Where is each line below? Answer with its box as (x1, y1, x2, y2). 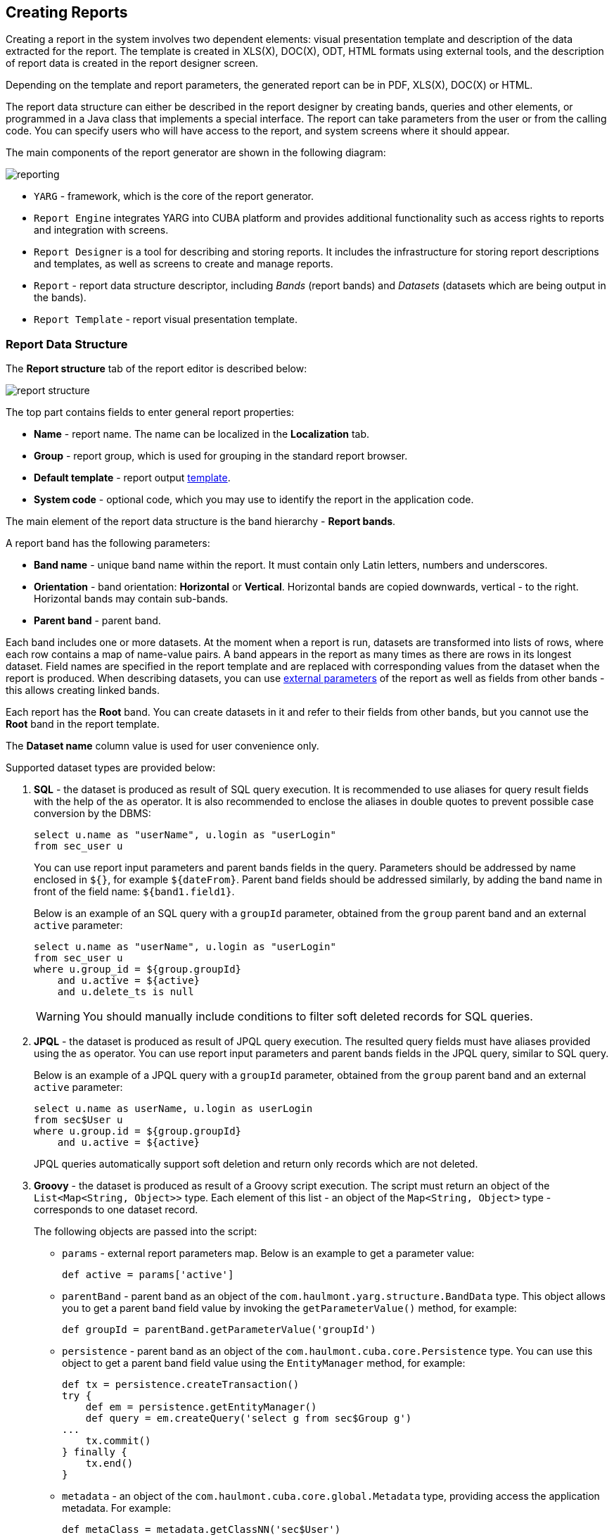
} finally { (62, 1446, 127, 1458)
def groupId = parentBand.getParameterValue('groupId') (62, 1324, 376, 1336)
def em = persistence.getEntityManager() (85, 1401, 317, 1413)
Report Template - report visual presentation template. (34, 313, 298, 326)
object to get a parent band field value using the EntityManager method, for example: (62, 1357, 466, 1370)
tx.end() (85, 1458, 134, 1470)
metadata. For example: (62, 1502, 171, 1515)
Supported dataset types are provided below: (6, 762, 216, 774)
